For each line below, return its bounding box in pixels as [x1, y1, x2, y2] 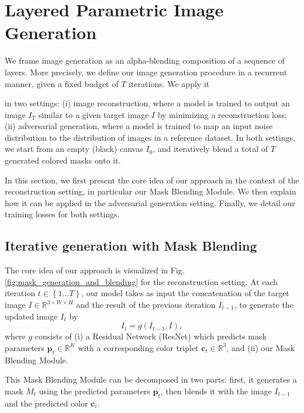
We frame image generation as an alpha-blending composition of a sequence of [5, 54, 285, 67]
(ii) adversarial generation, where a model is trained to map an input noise [5, 120, 273, 132]
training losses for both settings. [5, 208, 120, 220]
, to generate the [234, 299, 293, 311]
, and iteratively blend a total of [153, 143, 268, 155]
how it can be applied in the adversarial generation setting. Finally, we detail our [5, 196, 295, 209]
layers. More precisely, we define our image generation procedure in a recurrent [5, 65, 288, 78]
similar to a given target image [38, 108, 149, 120]
